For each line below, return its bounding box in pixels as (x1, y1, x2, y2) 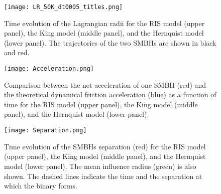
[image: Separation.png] (4, 127, 87, 134)
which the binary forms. (4, 180, 78, 191)
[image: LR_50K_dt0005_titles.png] (4, 4, 123, 11)
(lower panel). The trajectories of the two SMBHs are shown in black (4, 37, 216, 48)
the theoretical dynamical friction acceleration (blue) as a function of (4, 89, 216, 100)
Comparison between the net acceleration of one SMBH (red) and (4, 79, 206, 90)
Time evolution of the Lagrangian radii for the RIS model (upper (4, 18, 205, 28)
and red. (4, 47, 30, 58)
